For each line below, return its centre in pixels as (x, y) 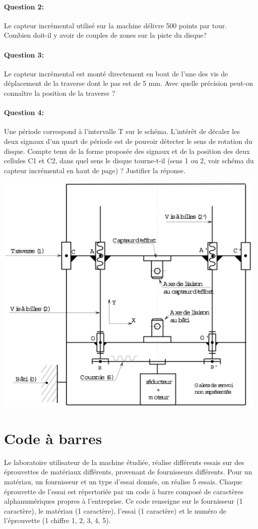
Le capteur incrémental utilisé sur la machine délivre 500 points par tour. (116, 25)
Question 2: (24, 6)
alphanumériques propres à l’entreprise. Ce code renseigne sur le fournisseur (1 (124, 501)
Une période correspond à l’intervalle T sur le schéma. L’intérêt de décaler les (122, 131)
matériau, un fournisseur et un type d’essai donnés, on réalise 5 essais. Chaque (123, 481)
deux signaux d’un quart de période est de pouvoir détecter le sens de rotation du (128, 141)
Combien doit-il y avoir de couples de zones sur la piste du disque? (105, 35)
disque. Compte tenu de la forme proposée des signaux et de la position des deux (127, 151)
